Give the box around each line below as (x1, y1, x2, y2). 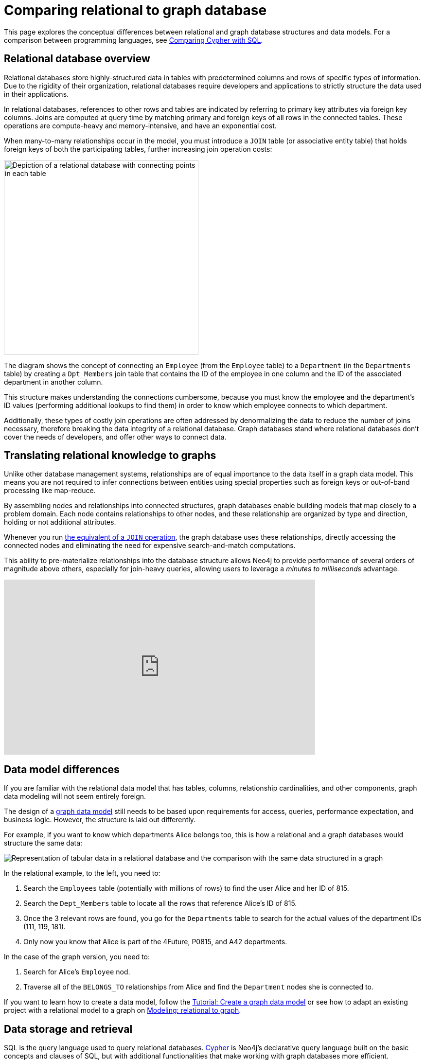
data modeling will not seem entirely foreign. (4, 792, 146, 801)
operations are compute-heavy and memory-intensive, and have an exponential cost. (4, 121, 277, 130)
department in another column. (4, 377, 103, 386)
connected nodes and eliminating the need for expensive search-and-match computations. (4, 541, 296, 550)
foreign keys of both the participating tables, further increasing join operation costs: (4, 144, 272, 153)
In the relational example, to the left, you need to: (4, 869, 160, 878)
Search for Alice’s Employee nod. (23, 968, 130, 976)
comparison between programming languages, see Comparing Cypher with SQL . (4, 35, 263, 44)
